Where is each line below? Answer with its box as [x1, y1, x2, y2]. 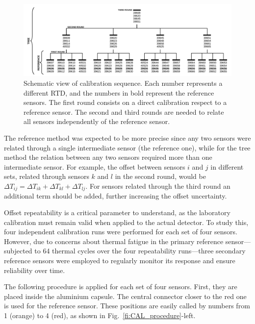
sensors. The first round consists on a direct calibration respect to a [24, 97, 227, 107]
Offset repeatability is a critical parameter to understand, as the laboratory [4, 207, 230, 217]
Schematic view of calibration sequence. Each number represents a [24, 78, 223, 88]
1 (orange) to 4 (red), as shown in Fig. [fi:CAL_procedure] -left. [4, 310, 196, 320]
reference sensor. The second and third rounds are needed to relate [24, 106, 224, 117]
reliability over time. [4, 265, 65, 275]
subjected [4, 246, 32, 256]
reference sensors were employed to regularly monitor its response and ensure [4, 255, 235, 265]
